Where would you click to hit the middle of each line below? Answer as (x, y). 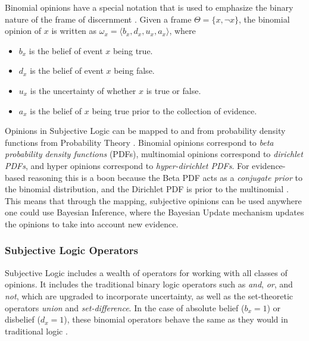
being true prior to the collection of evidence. (174, 110)
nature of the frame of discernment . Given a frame (98, 19)
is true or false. (174, 90)
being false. (134, 71)
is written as (74, 31)
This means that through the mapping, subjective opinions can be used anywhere (153, 200)
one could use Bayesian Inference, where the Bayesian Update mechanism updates (154, 212)
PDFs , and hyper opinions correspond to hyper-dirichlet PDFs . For (127, 165)
